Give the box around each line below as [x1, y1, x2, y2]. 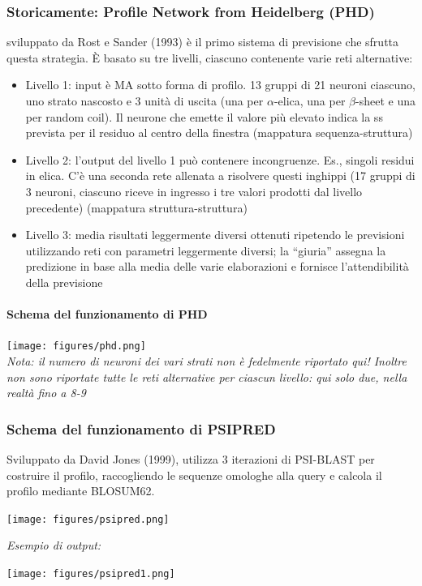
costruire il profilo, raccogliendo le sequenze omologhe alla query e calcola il [6, 466, 382, 483]
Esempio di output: [6, 537, 101, 554]
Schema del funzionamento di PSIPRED [6, 418, 276, 438]
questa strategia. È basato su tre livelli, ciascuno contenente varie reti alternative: [6, 49, 413, 66]
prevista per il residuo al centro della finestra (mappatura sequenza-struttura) [25, 124, 413, 141]
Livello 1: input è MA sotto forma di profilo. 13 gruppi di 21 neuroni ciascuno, [25, 76, 416, 93]
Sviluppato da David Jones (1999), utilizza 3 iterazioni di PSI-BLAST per [6, 450, 375, 467]
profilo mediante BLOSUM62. [6, 482, 155, 499]
